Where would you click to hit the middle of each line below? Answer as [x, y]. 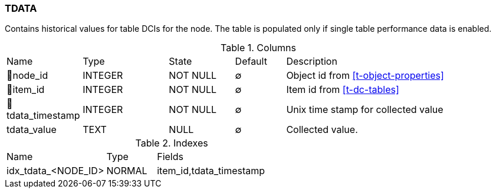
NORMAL [127, 171]
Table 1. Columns [258, 48]
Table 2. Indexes [172, 143]
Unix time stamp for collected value [365, 110]
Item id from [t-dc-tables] [343, 90]
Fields [170, 157]
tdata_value [32, 130]
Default [251, 61]
